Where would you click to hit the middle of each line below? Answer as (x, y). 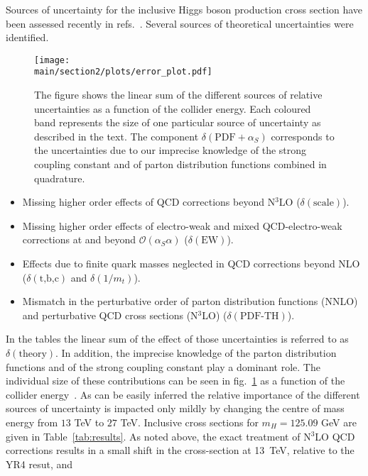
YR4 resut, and (39, 464)
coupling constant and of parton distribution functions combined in (180, 164)
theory (33, 354)
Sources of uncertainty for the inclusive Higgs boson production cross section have (184, 9)
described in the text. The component (117, 136)
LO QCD (335, 436)
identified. (27, 37)
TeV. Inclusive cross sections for (189, 422)
